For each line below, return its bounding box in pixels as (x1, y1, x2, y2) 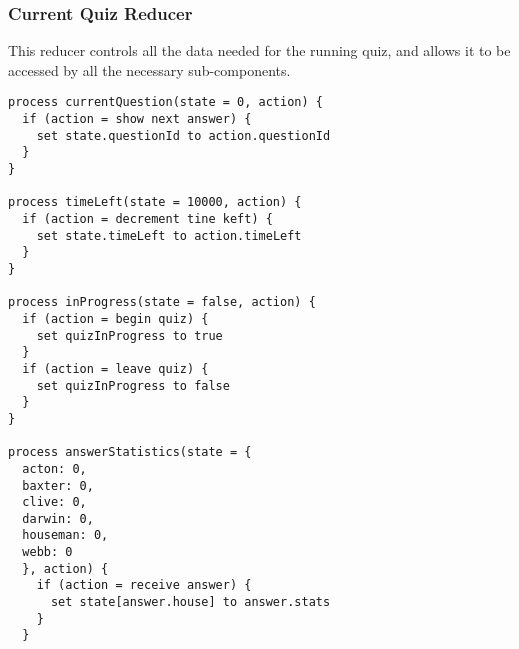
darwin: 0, (22, 511, 94, 526)
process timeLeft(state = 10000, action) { (8, 195, 302, 210)
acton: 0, (22, 461, 87, 476)
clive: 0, (22, 495, 87, 510)
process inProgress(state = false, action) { (8, 295, 316, 310)
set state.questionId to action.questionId (36, 128, 331, 143)
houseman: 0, (22, 528, 109, 543)
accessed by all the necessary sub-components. (8, 59, 291, 80)
